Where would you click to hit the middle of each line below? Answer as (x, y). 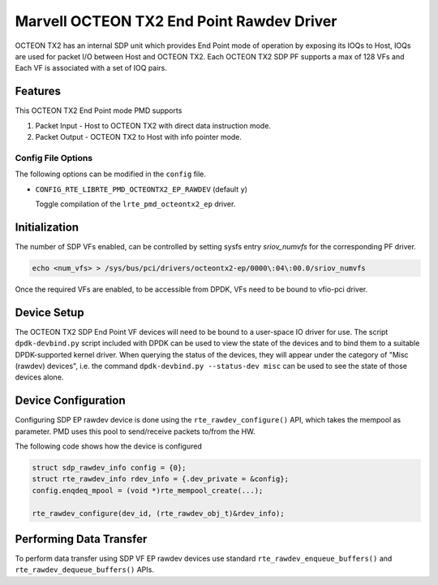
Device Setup (49, 312)
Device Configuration (70, 401)
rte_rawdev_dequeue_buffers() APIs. (84, 570)
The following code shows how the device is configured (108, 446)
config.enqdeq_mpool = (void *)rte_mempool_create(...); (148, 490)
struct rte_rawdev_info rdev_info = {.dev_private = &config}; (161, 479)
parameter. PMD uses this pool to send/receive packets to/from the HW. (135, 431)
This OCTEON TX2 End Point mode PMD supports (99, 110)
